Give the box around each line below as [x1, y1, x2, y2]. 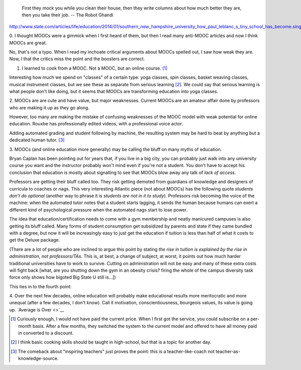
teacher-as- [216, 348, 240, 354]
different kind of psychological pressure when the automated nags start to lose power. [9, 207, 188, 213]
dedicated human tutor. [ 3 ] [9, 137, 65, 143]
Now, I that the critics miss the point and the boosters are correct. [9, 56, 145, 62]
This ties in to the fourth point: [9, 283, 72, 289]
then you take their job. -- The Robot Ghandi [22, 12, 114, 18]
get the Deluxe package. [9, 237, 60, 243]
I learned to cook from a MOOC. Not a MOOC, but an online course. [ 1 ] [22, 65, 168, 71]
